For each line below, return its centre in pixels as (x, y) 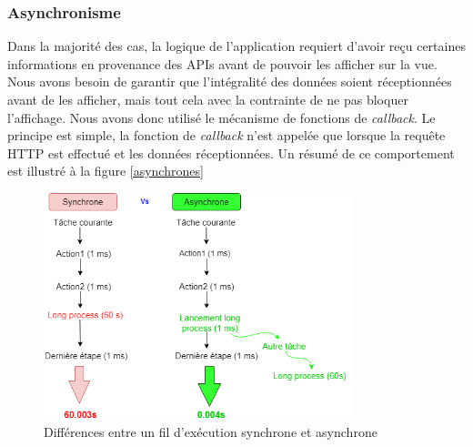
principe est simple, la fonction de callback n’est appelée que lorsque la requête (226, 135)
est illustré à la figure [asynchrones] (106, 171)
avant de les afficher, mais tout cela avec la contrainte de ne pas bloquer (208, 99)
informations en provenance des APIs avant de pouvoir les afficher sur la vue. (222, 63)
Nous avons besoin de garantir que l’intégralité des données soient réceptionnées (230, 81)
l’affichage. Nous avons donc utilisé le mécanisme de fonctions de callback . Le (221, 117)
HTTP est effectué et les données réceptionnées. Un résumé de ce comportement (231, 152)
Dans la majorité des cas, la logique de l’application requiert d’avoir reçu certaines (236, 46)
